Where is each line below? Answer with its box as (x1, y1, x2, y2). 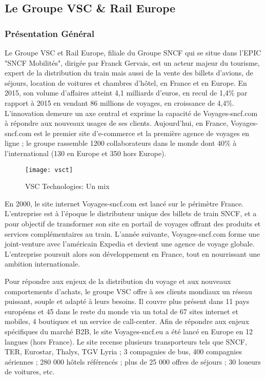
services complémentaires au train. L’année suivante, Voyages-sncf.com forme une (5, 228, 260, 239)
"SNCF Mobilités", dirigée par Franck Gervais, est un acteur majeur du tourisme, (5, 57, 260, 68)
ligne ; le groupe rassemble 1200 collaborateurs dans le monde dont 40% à (5, 138, 237, 148)
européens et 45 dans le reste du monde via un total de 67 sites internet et (5, 306, 238, 316)
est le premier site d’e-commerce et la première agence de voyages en (34, 127, 250, 138)
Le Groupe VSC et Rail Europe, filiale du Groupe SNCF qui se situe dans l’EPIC (5, 47, 261, 58)
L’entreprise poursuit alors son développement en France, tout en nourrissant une (5, 248, 260, 259)
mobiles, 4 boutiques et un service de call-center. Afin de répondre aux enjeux (5, 316, 249, 327)
